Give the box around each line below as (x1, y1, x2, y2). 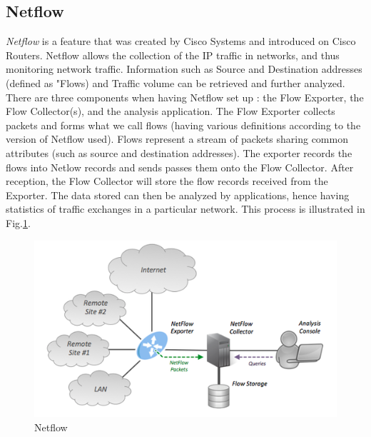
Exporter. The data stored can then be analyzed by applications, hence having (6, 187, 350, 202)
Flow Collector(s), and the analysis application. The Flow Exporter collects (6, 104, 335, 119)
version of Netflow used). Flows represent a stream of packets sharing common (6, 131, 348, 146)
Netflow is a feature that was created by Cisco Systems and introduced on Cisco (6, 34, 356, 49)
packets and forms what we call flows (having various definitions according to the (6, 117, 361, 132)
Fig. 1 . (6, 215, 31, 230)
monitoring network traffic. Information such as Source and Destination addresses (6, 61, 362, 76)
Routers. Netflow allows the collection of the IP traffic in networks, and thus (6, 47, 340, 62)
